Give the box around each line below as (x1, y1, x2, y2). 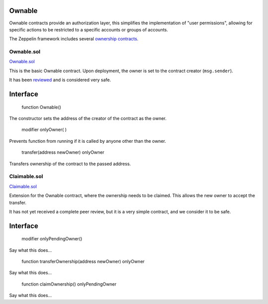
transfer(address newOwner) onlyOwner (21, 149, 105, 155)
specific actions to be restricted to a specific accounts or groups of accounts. (9, 26, 168, 32)
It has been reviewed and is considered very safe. (9, 77, 111, 83)
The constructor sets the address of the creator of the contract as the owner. (9, 115, 167, 121)
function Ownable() (21, 104, 62, 110)
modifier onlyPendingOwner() (21, 236, 82, 242)
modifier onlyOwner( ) (21, 127, 67, 133)
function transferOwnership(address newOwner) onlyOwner (21, 259, 145, 265)
